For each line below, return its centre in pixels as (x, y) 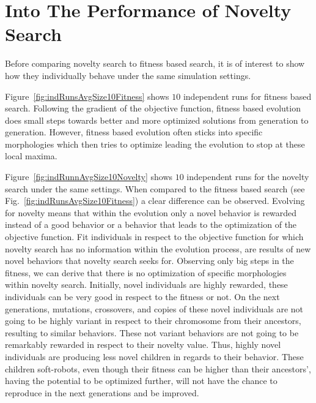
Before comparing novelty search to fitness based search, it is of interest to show (155, 63)
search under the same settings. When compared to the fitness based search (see (155, 188)
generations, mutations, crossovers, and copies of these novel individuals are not (154, 308)
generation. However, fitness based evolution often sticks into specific (134, 132)
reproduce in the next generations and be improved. (102, 392)
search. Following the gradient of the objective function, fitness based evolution (153, 108)
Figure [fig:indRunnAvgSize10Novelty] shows (89, 177)
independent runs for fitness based (247, 96)
